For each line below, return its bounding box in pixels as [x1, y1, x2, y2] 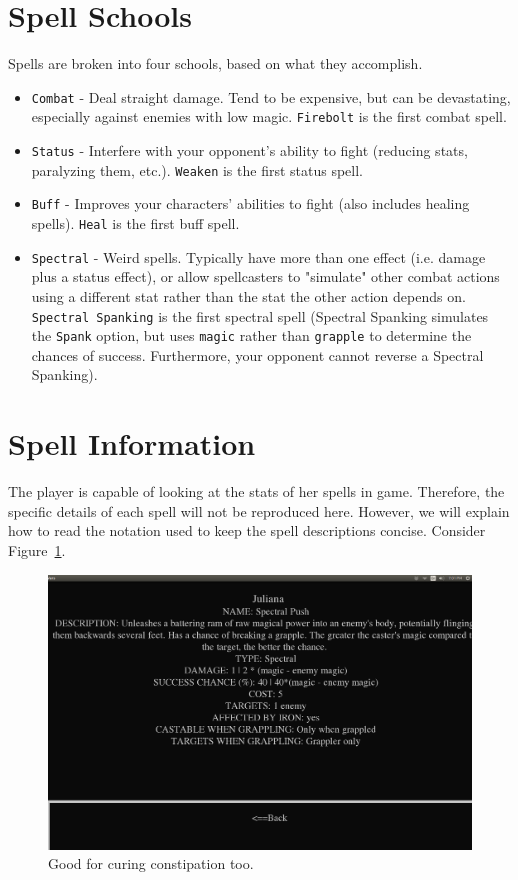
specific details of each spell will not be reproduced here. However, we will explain [8, 500, 510, 521]
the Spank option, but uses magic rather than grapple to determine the [31, 325, 472, 346]
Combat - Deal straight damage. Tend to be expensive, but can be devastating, [31, 86, 511, 107]
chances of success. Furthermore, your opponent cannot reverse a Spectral [31, 344, 484, 365]
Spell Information [8, 423, 256, 464]
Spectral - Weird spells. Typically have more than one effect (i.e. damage [31, 246, 486, 267]
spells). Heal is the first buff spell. [31, 213, 240, 233]
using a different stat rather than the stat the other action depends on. [31, 285, 466, 306]
